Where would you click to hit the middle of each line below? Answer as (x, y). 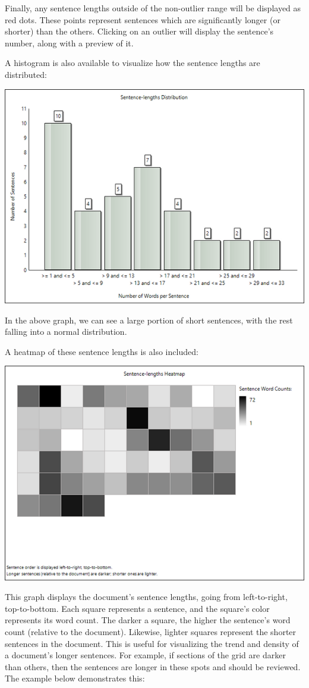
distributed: (26, 74)
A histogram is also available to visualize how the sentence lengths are (133, 63)
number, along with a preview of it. (69, 43)
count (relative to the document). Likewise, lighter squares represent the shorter (151, 632)
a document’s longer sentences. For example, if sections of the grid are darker (145, 655)
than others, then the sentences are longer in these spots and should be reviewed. (153, 666)
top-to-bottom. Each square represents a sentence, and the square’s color (137, 608)
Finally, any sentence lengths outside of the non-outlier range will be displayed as (153, 8)
